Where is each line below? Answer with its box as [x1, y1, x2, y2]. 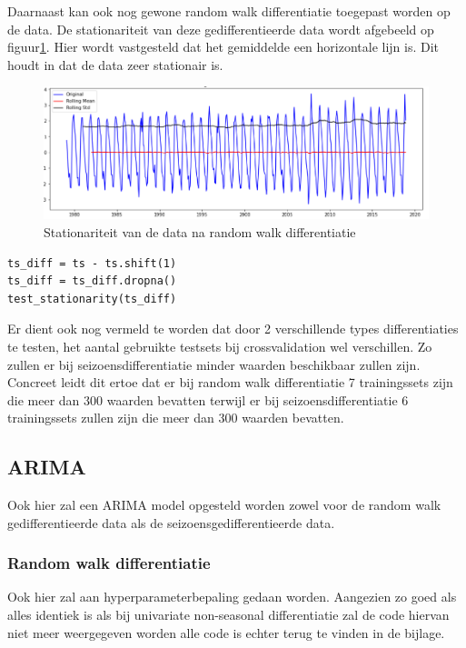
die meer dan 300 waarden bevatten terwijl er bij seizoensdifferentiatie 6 [7, 390, 409, 409]
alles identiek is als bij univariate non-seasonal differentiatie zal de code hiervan [7, 605, 450, 624]
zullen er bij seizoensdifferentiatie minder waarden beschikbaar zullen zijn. [7, 354, 421, 374]
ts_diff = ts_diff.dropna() [7, 274, 177, 288]
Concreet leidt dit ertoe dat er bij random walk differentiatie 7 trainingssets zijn [7, 373, 453, 392]
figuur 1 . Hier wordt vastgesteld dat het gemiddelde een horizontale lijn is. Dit [7, 37, 440, 56]
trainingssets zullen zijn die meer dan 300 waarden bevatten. [7, 408, 344, 427]
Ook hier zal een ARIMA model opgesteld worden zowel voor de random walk [7, 495, 441, 514]
